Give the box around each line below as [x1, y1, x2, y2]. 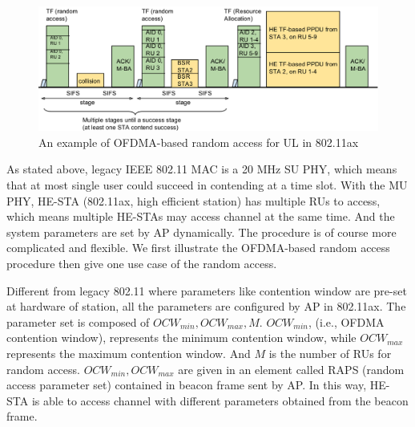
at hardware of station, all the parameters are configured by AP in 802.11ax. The [6, 298, 406, 315]
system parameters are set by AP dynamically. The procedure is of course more [6, 223, 397, 240]
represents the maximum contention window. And [6, 344, 251, 361]
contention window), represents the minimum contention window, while [6, 329, 357, 346]
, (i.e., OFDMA [308, 313, 385, 330]
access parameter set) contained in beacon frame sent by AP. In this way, [6, 376, 367, 393]
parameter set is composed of [6, 313, 150, 330]
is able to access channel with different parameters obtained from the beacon [31, 392, 409, 409]
